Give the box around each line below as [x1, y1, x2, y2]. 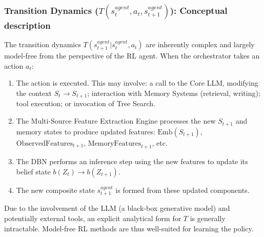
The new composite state [16, 184, 95, 195]
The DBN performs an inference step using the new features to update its [16, 156, 248, 167]
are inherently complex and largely [146, 39, 255, 50]
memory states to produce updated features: [16, 126, 155, 136]
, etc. [152, 137, 168, 148]
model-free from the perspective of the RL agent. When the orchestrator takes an [4, 50, 260, 61]
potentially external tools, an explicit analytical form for [4, 212, 181, 223]
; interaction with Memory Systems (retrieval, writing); [87, 88, 260, 98]
